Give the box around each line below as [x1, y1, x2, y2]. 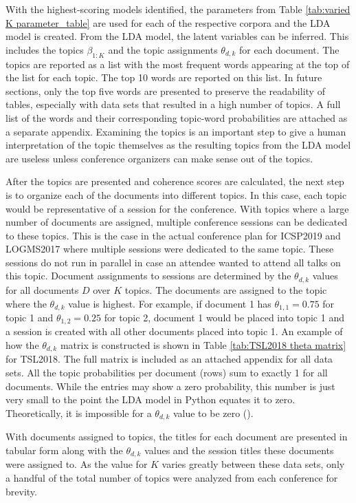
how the [5, 338, 39, 352]
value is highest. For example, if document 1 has [68, 296, 271, 310]
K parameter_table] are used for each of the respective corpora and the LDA [5, 15, 331, 30]
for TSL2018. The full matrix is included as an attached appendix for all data [5, 352, 333, 366]
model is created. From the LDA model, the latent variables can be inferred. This [5, 29, 349, 43]
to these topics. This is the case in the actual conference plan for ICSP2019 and [5, 228, 341, 242]
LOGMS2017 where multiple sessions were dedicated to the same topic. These [5, 242, 334, 256]
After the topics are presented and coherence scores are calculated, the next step [5, 174, 344, 189]
